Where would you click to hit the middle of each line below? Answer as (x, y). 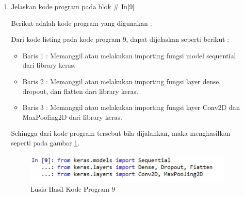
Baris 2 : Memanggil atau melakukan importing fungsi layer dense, (122, 81)
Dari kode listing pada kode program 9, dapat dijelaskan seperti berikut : (120, 39)
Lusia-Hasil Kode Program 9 (73, 189)
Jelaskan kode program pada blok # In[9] (73, 6)
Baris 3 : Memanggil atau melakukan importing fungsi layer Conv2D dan (131, 107)
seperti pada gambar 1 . (45, 142)
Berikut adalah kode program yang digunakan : (81, 23)
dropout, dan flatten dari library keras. (80, 91)
